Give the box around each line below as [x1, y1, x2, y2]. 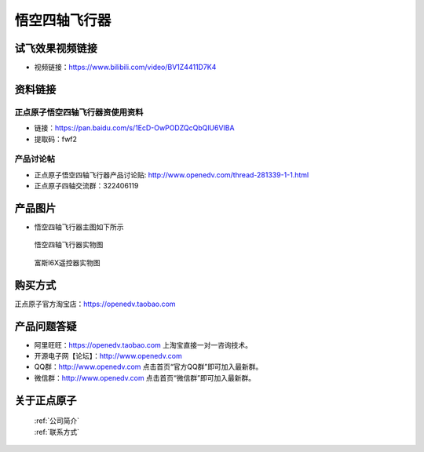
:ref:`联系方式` [34, 427, 80, 436]
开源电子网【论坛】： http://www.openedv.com [34, 352, 182, 361]
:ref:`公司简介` [34, 416, 80, 425]
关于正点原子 [14, 393, 77, 407]
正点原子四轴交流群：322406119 [34, 181, 139, 191]
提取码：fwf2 [34, 134, 78, 144]
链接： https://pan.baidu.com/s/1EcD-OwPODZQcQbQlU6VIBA [34, 123, 235, 133]
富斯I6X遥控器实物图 [34, 257, 101, 267]
